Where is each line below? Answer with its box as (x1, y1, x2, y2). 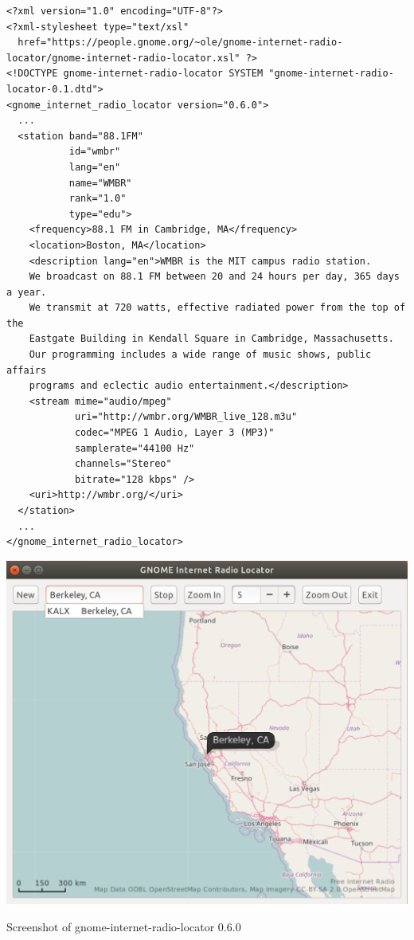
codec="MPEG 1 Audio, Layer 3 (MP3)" (74, 427, 275, 439)
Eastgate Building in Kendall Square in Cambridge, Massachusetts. (29, 333, 394, 345)
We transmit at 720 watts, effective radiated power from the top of (29, 302, 406, 314)
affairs (6, 364, 47, 376)
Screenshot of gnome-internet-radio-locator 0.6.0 (6, 918, 241, 935)
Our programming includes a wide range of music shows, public (29, 349, 372, 361)
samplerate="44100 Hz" (74, 442, 195, 454)
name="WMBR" (68, 177, 132, 189)
